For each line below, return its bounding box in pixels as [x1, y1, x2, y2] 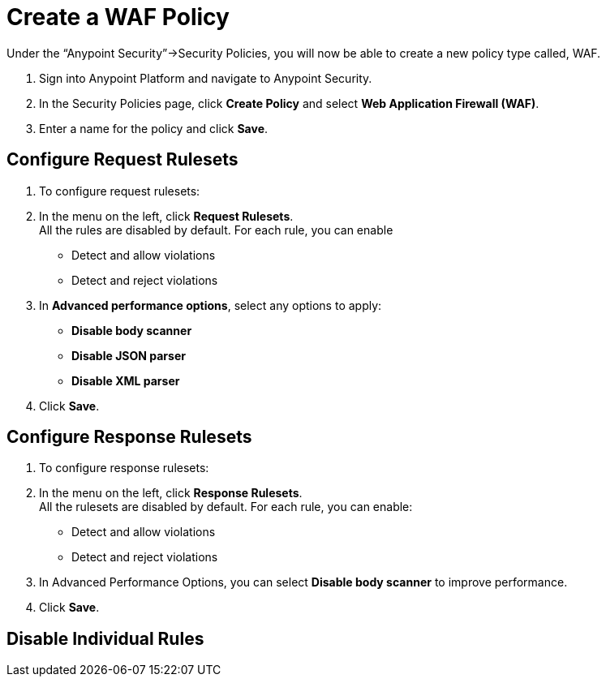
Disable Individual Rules [6, 628, 204, 649]
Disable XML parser [71, 373, 180, 388]
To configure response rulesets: [39, 461, 209, 475]
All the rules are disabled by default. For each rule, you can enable [39, 222, 393, 237]
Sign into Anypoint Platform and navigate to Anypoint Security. [39, 71, 372, 85]
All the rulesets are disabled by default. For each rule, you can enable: [39, 500, 413, 514]
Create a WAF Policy [6, 3, 230, 31]
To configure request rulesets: [39, 183, 200, 198]
